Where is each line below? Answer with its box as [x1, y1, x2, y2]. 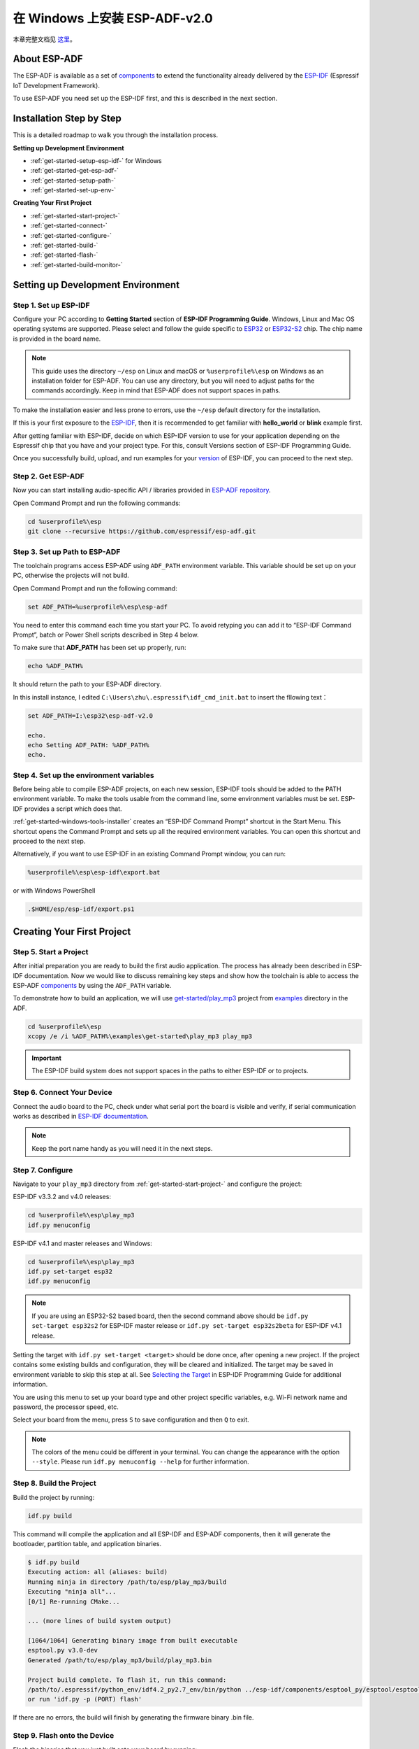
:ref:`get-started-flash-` [30, 250, 98, 259]
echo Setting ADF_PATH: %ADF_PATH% [27, 741, 149, 749]
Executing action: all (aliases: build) [27, 1568, 168, 1576]
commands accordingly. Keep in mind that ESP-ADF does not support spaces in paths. [31, 386, 281, 395]
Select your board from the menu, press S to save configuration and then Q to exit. [13, 1415, 249, 1424]
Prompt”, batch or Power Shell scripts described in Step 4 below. [13, 630, 199, 639]
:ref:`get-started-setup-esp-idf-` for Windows [30, 156, 162, 164]
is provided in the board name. [13, 334, 101, 343]
